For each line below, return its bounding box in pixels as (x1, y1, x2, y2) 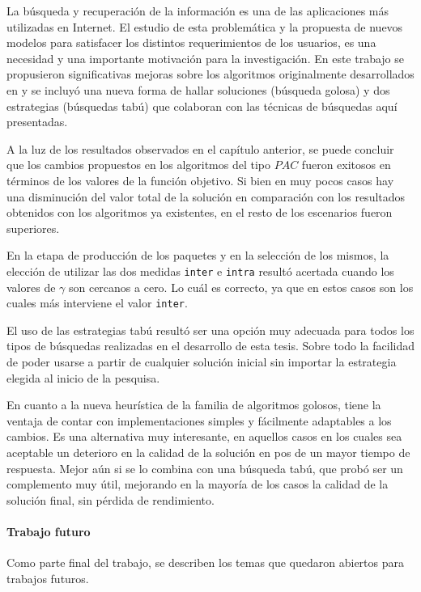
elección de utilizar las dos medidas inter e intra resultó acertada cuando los (6, 262, 394, 279)
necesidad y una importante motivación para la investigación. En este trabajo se (6, 49, 405, 66)
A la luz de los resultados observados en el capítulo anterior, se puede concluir (6, 140, 394, 157)
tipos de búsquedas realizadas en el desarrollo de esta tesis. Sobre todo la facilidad (6, 337, 415, 354)
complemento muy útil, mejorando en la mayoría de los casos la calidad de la (6, 476, 389, 493)
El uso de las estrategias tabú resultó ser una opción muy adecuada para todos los (6, 321, 415, 338)
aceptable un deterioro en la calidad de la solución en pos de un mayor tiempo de (6, 443, 410, 460)
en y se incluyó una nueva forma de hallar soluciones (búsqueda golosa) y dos (6, 81, 390, 98)
